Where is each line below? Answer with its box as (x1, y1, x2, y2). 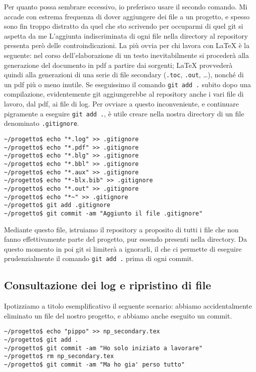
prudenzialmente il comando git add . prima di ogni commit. (4, 253, 194, 264)
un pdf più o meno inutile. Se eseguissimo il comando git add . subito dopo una (4, 79, 251, 89)
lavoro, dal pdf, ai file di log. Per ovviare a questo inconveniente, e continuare (4, 99, 239, 109)
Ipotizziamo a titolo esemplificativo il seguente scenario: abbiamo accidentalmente (4, 301, 252, 311)
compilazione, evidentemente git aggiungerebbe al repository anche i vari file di (4, 89, 244, 99)
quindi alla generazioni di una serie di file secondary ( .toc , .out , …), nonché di (4, 69, 244, 80)
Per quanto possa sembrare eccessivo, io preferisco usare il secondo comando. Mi (4, 1, 248, 11)
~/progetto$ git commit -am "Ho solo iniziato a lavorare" (4, 344, 203, 352)
